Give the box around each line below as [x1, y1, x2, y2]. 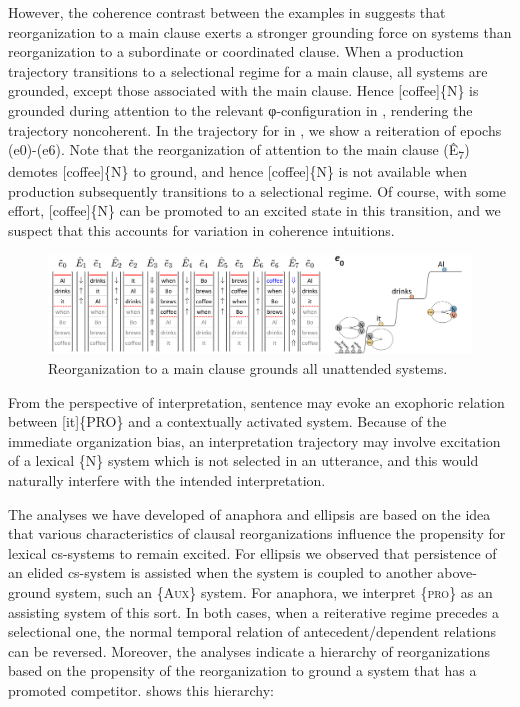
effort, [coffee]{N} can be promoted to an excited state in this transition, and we [8, 200, 501, 221]
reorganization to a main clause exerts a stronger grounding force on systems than [8, 21, 512, 42]
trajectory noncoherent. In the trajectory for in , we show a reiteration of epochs [8, 119, 502, 140]
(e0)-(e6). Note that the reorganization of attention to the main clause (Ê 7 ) [8, 139, 470, 162]
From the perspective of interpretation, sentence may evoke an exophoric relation [8, 391, 505, 412]
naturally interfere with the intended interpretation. [8, 470, 326, 490]
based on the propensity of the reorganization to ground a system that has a [8, 660, 477, 681]
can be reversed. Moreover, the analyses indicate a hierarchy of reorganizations [8, 640, 491, 661]
